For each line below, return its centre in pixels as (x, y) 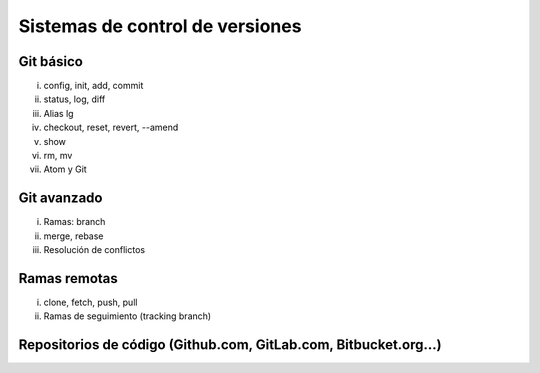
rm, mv (58, 156)
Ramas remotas (68, 278)
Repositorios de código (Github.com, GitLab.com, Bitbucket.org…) (230, 345)
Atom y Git (65, 169)
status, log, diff (74, 99)
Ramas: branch (74, 222)
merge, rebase (73, 236)
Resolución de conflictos (94, 250)
